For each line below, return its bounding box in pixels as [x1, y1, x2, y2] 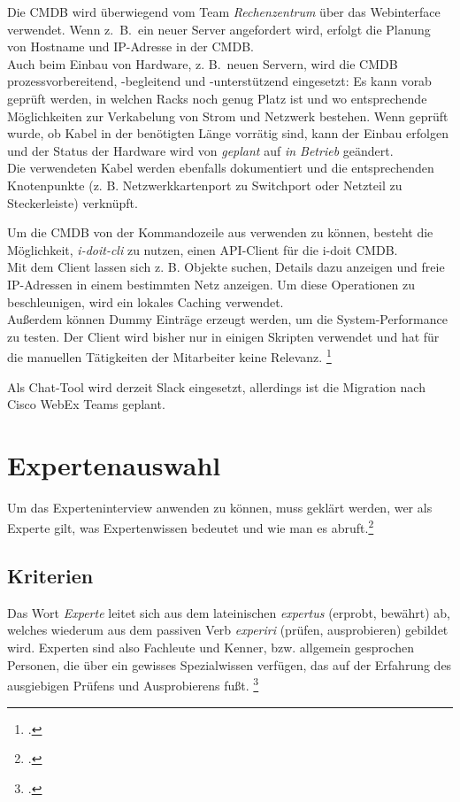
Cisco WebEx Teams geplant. [7, 395, 165, 413]
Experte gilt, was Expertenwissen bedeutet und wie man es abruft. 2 [7, 516, 374, 537]
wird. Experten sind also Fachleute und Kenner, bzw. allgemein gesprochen [7, 638, 415, 657]
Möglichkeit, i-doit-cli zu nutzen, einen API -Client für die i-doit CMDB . [7, 240, 398, 258]
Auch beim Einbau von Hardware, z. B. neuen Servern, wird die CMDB [7, 54, 398, 73]
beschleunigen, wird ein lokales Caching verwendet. [7, 292, 284, 311]
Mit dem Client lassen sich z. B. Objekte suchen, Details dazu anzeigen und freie [7, 258, 445, 276]
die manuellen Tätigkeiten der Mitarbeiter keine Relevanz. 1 [7, 345, 332, 366]
